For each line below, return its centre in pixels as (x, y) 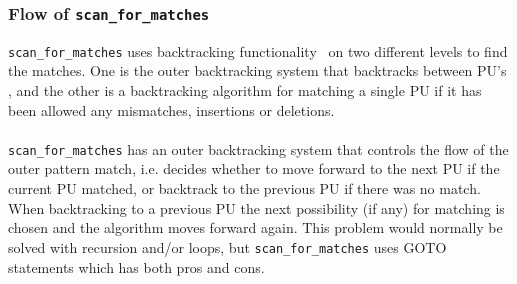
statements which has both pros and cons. (136, 266)
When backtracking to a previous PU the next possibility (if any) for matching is (256, 207)
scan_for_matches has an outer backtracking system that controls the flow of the (258, 148)
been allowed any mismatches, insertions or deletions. (171, 109)
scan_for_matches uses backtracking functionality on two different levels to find (258, 50)
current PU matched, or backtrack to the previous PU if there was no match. (244, 188)
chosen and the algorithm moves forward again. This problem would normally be (255, 227)
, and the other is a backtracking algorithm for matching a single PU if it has (245, 90)
